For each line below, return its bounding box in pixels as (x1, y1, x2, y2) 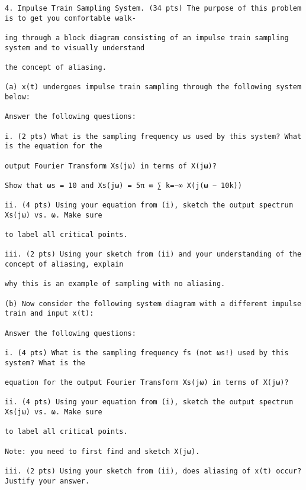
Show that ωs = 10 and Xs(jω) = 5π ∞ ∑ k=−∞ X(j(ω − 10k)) (5, 181, 242, 190)
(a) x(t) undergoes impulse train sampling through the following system (5, 83, 302, 92)
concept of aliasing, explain (5, 260, 124, 269)
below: (5, 92, 30, 101)
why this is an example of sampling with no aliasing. (5, 280, 226, 288)
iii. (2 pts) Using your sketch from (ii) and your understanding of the (5, 250, 302, 259)
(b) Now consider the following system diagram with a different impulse (5, 299, 302, 308)
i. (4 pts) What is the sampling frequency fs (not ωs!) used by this (5, 348, 289, 357)
